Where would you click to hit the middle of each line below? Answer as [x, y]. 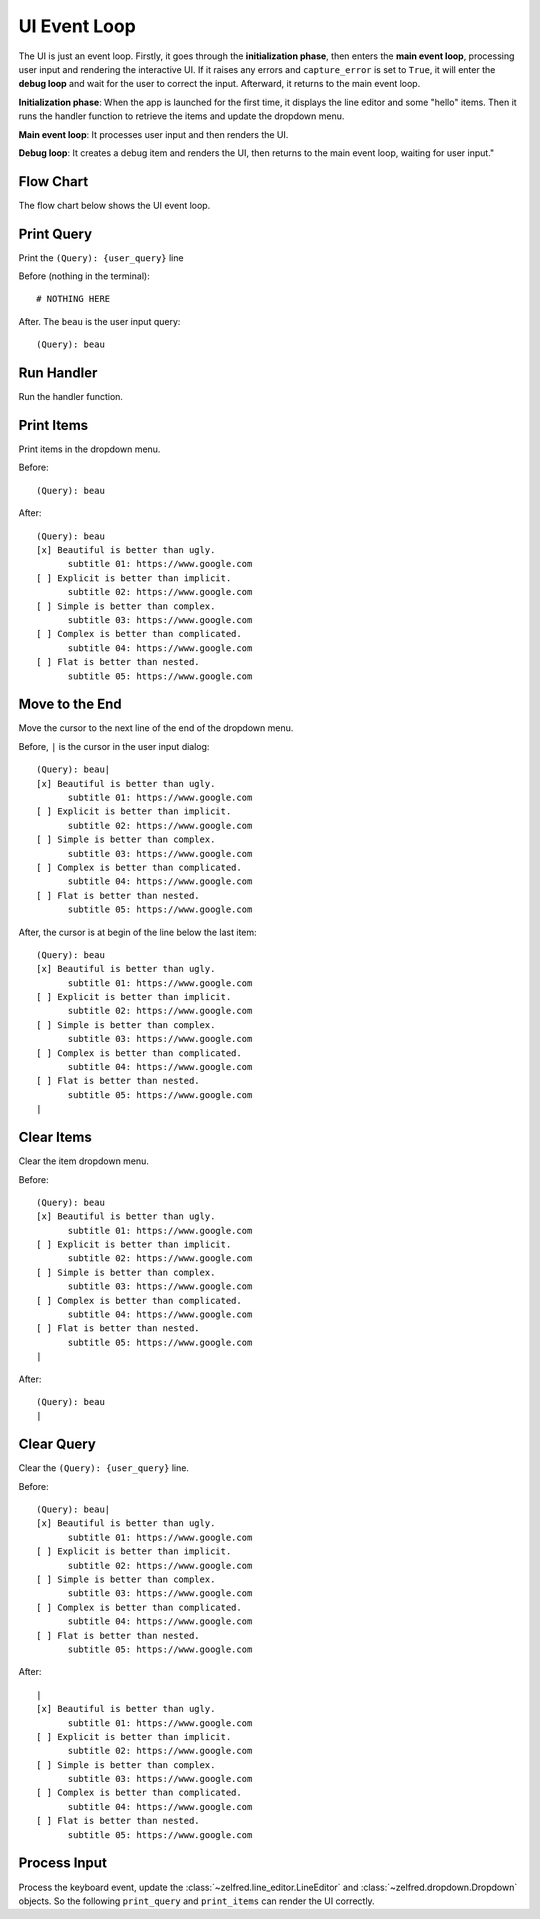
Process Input [62, 1863]
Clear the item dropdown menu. [84, 1161]
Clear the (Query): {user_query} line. [104, 1468]
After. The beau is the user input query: [99, 321]
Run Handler [58, 373]
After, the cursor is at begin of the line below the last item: [137, 932]
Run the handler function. [71, 397]
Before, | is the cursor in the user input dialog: [114, 746]
